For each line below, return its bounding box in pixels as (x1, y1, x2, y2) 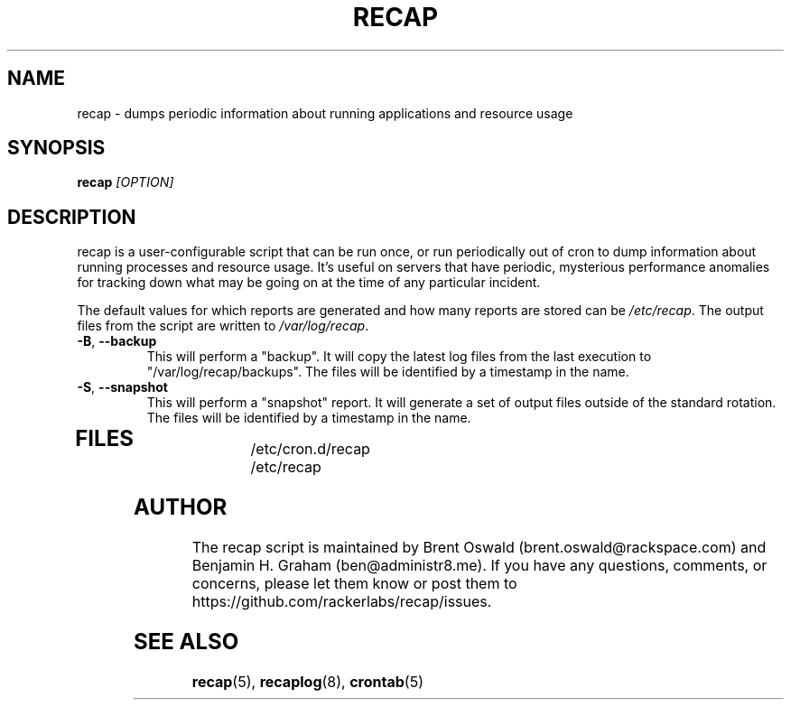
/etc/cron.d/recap (250, 440, 370, 459)
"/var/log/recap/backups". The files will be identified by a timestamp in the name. (146, 364, 629, 380)
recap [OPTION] (77, 174, 174, 191)
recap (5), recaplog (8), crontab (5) (191, 672, 423, 691)
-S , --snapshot (77, 379, 168, 395)
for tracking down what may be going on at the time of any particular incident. (77, 274, 541, 291)
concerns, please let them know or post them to (191, 574, 517, 593)
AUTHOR (133, 494, 228, 521)
